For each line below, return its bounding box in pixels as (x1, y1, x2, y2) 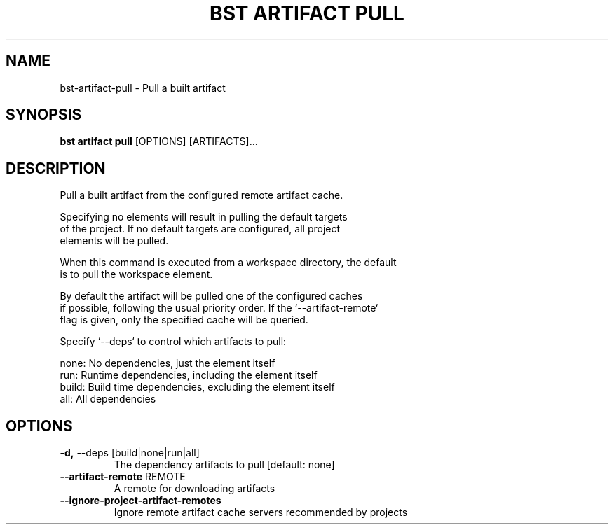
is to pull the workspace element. (60, 268, 213, 281)
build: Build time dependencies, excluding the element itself (60, 381, 335, 393)
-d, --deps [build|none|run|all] (60, 447, 200, 459)
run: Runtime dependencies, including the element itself (60, 369, 318, 382)
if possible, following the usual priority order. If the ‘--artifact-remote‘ (60, 302, 378, 314)
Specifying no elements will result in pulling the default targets (60, 211, 348, 223)
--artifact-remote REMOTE (60, 470, 186, 483)
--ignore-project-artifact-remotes (60, 494, 221, 507)
